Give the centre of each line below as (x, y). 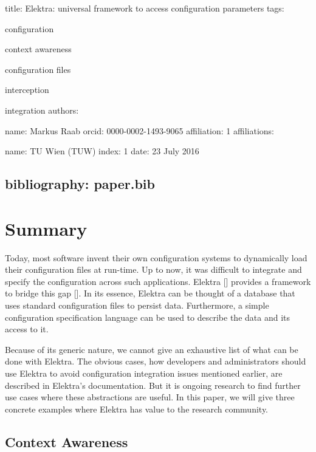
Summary (46, 228)
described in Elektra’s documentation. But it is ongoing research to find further (153, 385)
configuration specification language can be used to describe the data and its (148, 317)
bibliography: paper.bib (80, 184)
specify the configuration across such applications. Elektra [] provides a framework (158, 281)
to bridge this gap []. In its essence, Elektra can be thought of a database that (150, 293)
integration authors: (42, 110)
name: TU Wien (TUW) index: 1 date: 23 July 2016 (102, 151)
